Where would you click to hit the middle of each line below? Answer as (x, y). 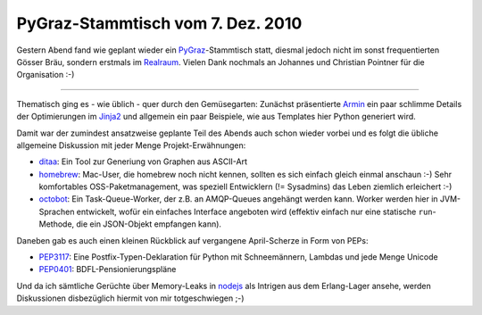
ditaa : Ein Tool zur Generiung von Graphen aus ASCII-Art (143, 162)
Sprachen (57, 211)
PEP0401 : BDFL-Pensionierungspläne (108, 269)
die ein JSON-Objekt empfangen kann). (149, 224)
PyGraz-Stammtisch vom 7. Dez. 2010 (159, 23)
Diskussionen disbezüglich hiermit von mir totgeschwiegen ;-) (130, 298)
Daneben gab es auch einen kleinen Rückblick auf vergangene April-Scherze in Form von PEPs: (192, 240)
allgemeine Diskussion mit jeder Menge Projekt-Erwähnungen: (131, 145)
